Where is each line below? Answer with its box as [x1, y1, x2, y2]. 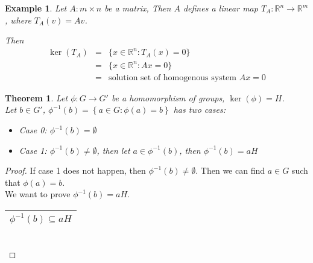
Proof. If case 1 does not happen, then [5, 164, 146, 177]
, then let [96, 144, 130, 156]
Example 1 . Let [5, 2, 67, 14]
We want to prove [5, 188, 71, 200]
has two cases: [173, 103, 226, 116]
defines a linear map [183, 2, 258, 14]
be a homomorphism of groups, [111, 91, 225, 104]
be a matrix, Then [104, 2, 171, 14]
